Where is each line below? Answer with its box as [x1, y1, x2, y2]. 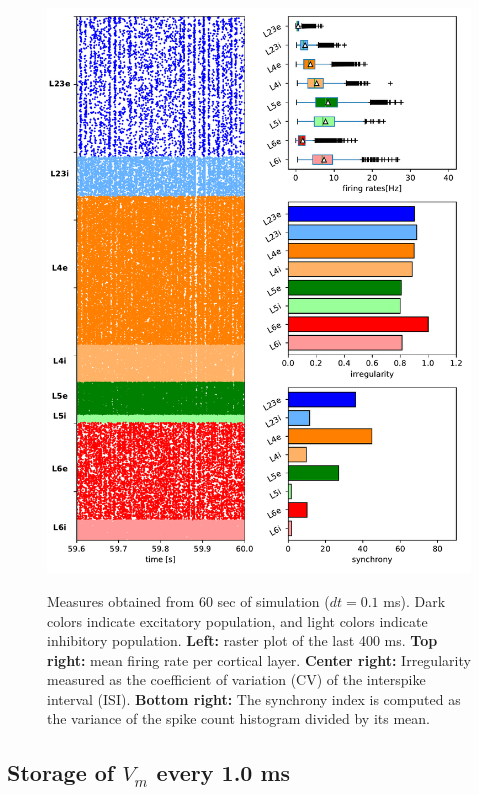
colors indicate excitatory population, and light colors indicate [47, 610, 428, 631]
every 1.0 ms [156, 757, 291, 788]
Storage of [7, 757, 115, 788]
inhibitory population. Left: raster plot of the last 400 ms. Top [47, 630, 438, 651]
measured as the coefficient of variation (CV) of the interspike [47, 669, 426, 690]
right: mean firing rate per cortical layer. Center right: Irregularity [47, 649, 471, 670]
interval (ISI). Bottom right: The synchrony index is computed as [47, 688, 461, 709]
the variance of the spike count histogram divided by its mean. [47, 708, 430, 729]
